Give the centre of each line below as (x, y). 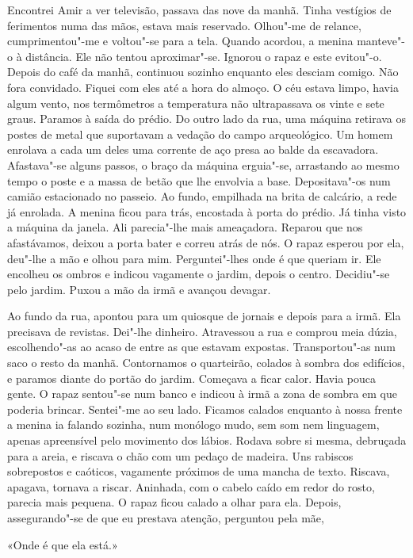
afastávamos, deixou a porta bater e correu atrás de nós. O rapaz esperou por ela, (206, 242)
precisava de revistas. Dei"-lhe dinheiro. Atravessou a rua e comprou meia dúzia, (202, 331)
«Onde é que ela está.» (63, 544)
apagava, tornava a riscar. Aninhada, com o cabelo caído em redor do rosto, (191, 486)
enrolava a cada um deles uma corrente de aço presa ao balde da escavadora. (193, 149)
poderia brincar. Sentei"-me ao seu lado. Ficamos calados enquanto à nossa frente (205, 409)
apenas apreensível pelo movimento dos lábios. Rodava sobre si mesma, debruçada (207, 440)
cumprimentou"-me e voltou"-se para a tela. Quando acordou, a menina (180, 41)
